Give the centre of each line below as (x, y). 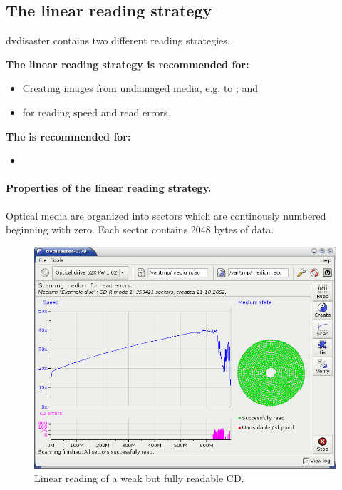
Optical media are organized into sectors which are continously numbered (166, 215)
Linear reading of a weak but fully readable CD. (139, 478)
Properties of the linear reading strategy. (109, 188)
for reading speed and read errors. (97, 112)
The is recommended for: (68, 136)
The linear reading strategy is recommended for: (128, 64)
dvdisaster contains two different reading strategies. (118, 40)
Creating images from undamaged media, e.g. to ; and (140, 88)
